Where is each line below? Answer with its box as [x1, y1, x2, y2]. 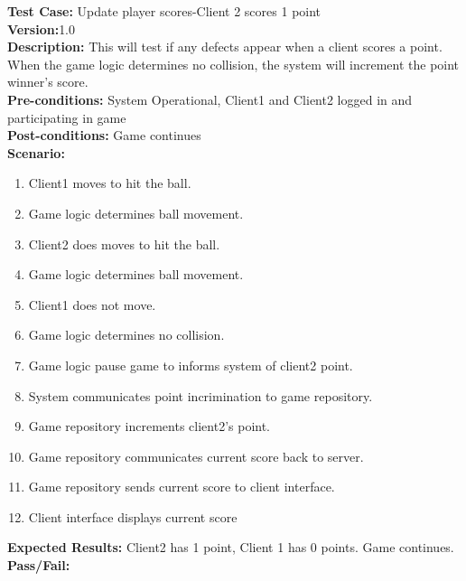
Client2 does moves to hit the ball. [28, 234, 220, 253]
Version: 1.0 [7, 19, 76, 38]
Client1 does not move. [28, 295, 156, 314]
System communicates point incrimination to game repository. [28, 386, 373, 405]
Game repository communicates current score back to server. [28, 446, 364, 465]
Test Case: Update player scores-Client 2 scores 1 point [7, 2, 322, 20]
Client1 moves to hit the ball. [28, 173, 191, 192]
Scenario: [7, 143, 65, 162]
